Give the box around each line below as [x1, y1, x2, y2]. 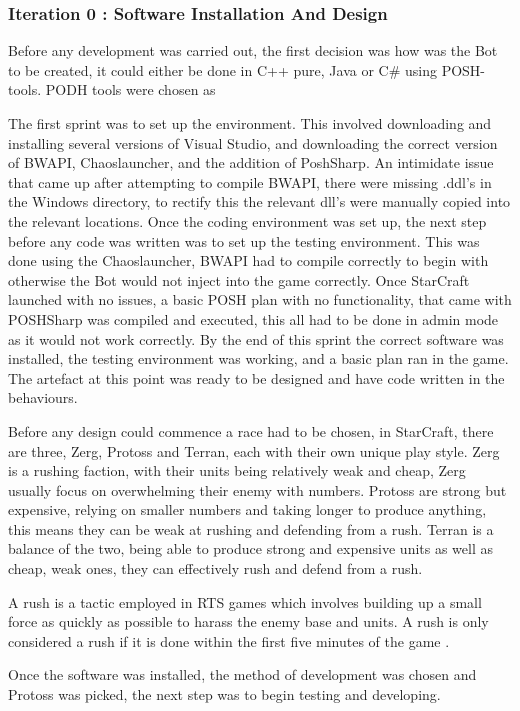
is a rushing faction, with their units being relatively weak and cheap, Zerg [8, 460, 466, 481]
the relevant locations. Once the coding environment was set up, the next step [8, 210, 487, 231]
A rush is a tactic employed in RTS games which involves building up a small [8, 591, 482, 612]
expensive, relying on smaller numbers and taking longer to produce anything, [8, 499, 487, 520]
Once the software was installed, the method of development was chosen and [8, 664, 477, 685]
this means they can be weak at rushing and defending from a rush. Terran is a [8, 518, 494, 539]
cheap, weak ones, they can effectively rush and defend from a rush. [8, 558, 423, 579]
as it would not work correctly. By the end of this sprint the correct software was [8, 328, 504, 349]
